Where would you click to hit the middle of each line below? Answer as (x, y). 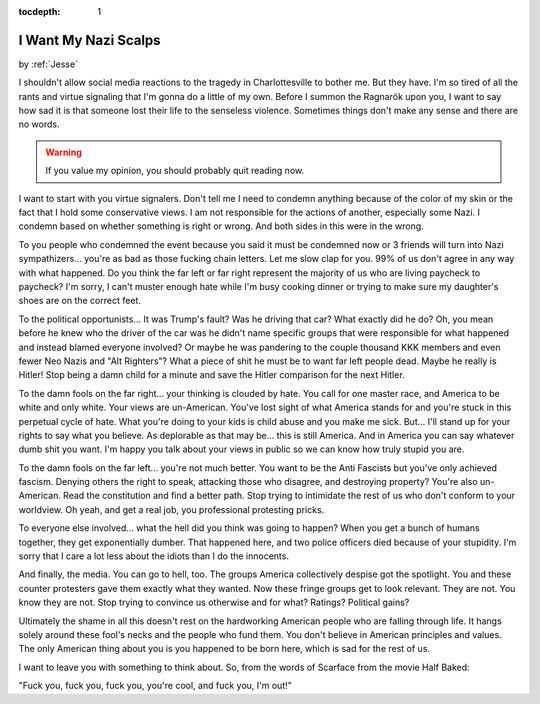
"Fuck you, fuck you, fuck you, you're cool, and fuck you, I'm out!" (155, 686)
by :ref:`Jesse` (48, 64)
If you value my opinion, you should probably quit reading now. (175, 171)
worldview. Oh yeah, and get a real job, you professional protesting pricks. (171, 509)
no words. (39, 124)
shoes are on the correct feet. (80, 301)
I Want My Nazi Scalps (89, 40)
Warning (63, 152)
